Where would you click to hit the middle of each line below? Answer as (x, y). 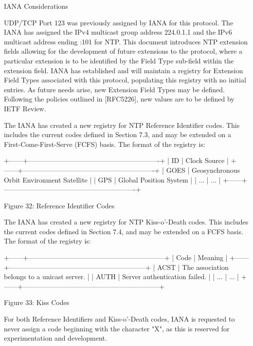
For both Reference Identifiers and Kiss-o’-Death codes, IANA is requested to (119, 319)
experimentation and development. (55, 338)
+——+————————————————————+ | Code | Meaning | (116, 257)
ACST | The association (193, 267)
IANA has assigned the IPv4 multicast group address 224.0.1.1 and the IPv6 (118, 32)
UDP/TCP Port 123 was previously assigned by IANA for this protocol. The (119, 22)
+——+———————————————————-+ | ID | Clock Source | (116, 160)
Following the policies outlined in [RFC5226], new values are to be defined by (119, 99)
